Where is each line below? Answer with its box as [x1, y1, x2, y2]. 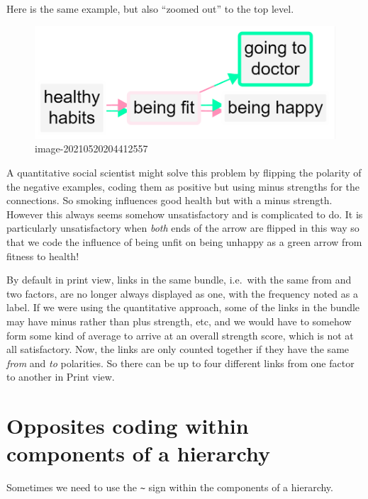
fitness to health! [6, 248, 79, 263]
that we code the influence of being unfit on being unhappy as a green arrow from [6, 234, 362, 249]
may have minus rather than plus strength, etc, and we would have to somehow [6, 313, 352, 328]
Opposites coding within [6, 411, 249, 440]
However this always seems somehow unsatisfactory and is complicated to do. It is [6, 206, 363, 221]
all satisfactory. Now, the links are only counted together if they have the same [6, 342, 350, 357]
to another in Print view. [6, 369, 115, 384]
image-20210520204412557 [35, 141, 148, 156]
